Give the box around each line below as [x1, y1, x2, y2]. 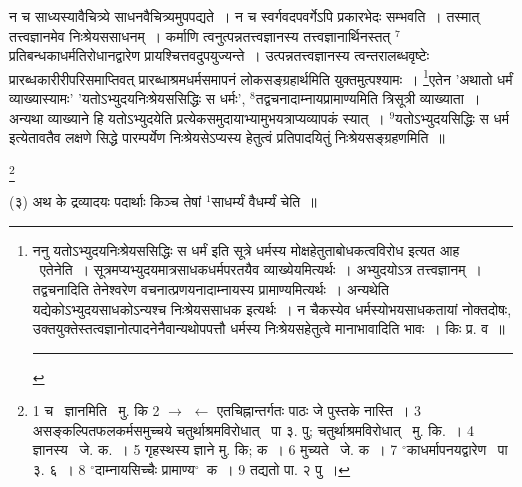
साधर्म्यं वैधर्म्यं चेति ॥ [211, 191, 317, 212]
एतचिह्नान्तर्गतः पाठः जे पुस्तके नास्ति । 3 [217, 400, 422, 421]
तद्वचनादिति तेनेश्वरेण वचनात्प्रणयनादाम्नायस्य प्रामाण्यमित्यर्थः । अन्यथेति [32, 278, 389, 299]
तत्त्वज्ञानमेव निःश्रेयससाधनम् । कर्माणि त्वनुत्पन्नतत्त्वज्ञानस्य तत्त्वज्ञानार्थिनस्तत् [9, 25, 391, 46]
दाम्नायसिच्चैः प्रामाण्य [95, 459, 195, 480]
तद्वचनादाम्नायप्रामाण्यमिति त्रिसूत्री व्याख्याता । [255, 88, 481, 109]
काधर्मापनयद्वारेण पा [406, 439, 508, 460]
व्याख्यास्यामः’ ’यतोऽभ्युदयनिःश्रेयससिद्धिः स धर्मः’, [9, 88, 246, 109]
